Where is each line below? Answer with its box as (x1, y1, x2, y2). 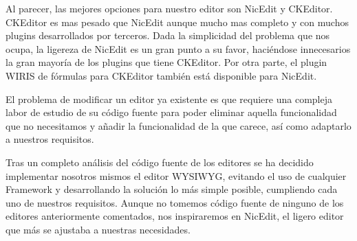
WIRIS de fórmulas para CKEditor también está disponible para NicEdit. (6, 68, 317, 82)
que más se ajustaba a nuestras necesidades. (6, 222, 191, 236)
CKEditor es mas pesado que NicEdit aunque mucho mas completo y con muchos (6, 14, 349, 29)
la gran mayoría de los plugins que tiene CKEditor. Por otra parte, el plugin (6, 55, 327, 69)
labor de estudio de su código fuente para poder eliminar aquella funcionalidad (6, 105, 337, 119)
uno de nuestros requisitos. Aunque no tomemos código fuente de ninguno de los (6, 195, 344, 209)
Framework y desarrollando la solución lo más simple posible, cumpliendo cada (6, 182, 338, 196)
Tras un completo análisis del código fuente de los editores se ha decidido (6, 154, 314, 169)
